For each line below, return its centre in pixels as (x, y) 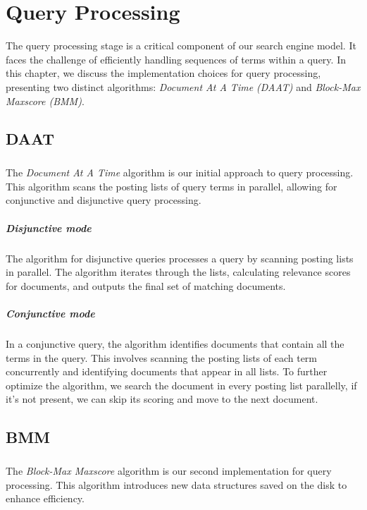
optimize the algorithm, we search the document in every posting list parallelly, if (181, 385)
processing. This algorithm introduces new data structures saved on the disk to (176, 484)
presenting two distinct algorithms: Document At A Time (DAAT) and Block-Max (183, 86)
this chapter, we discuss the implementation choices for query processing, (163, 73)
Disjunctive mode (49, 227)
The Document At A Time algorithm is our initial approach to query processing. (180, 172)
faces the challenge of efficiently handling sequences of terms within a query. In (176, 59)
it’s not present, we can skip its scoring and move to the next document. (162, 399)
